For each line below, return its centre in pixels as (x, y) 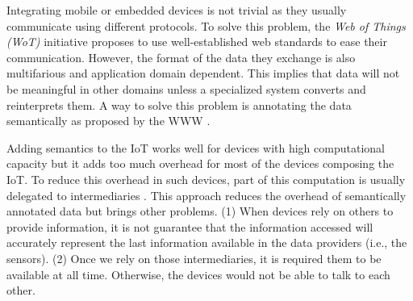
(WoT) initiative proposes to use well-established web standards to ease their (197, 42)
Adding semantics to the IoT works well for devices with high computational (196, 147)
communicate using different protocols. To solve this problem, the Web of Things (206, 25)
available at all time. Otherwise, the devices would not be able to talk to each (198, 274)
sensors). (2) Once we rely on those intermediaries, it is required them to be (194, 258)
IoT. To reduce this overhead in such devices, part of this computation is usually (206, 179)
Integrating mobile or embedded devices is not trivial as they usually (177, 10)
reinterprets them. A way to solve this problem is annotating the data (179, 105)
